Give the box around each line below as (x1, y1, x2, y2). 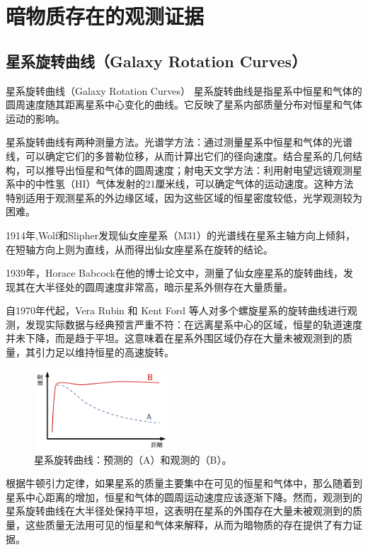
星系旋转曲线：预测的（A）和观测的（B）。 (34, 452, 232, 466)
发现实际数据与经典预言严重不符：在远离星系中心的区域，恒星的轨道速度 (25, 316, 362, 331)
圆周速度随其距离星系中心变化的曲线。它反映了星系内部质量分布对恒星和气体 (6, 97, 362, 112)
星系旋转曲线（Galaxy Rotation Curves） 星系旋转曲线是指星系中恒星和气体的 (6, 83, 362, 98)
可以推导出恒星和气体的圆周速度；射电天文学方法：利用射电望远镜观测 (25, 162, 352, 177)
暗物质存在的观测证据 (6, 1, 205, 30)
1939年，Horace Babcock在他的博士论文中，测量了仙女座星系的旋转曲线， (6, 265, 343, 280)
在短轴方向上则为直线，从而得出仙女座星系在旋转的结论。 (6, 241, 273, 256)
